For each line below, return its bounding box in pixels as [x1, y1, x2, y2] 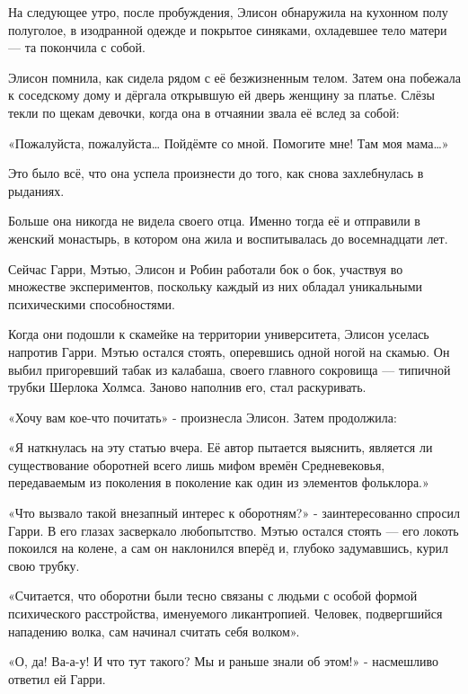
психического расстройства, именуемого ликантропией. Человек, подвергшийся [8, 604, 443, 623]
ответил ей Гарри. [8, 669, 106, 688]
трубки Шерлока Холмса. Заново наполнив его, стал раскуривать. [8, 378, 366, 396]
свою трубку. [8, 556, 80, 574]
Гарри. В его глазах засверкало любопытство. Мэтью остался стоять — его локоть [8, 520, 459, 539]
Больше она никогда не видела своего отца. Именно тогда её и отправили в [8, 211, 420, 230]
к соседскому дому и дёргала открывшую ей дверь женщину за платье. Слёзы [8, 85, 435, 104]
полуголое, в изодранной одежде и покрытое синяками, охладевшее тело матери [8, 20, 447, 39]
